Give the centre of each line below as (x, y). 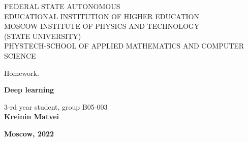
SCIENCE (20, 55)
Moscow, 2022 (29, 133)
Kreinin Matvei (32, 116)
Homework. (22, 73)
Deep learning (29, 90)
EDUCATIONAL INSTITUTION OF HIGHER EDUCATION (102, 16)
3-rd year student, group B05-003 (56, 106)
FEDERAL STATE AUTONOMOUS (62, 6)
